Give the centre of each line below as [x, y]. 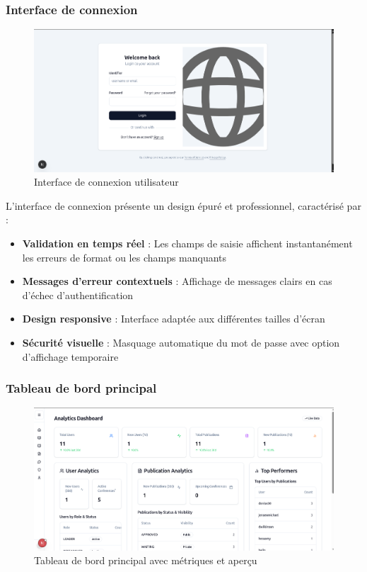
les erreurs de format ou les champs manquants [124, 257]
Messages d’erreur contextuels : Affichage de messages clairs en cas [177, 281]
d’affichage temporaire [70, 356]
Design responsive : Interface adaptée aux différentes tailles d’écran [174, 319]
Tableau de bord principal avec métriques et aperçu [146, 560]
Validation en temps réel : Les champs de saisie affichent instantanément [187, 243]
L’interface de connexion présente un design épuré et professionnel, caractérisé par [183, 205]
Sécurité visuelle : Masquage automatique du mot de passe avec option [181, 342]
